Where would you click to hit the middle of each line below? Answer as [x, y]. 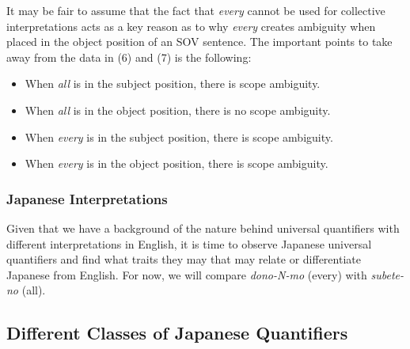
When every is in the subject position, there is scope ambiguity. [179, 137]
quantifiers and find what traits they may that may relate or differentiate [184, 259]
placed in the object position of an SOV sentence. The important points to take [199, 42]
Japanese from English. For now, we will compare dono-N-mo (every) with [187, 274]
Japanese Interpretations [87, 198]
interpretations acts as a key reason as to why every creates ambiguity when [191, 26]
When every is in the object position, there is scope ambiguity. [177, 163]
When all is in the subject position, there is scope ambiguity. [173, 83]
